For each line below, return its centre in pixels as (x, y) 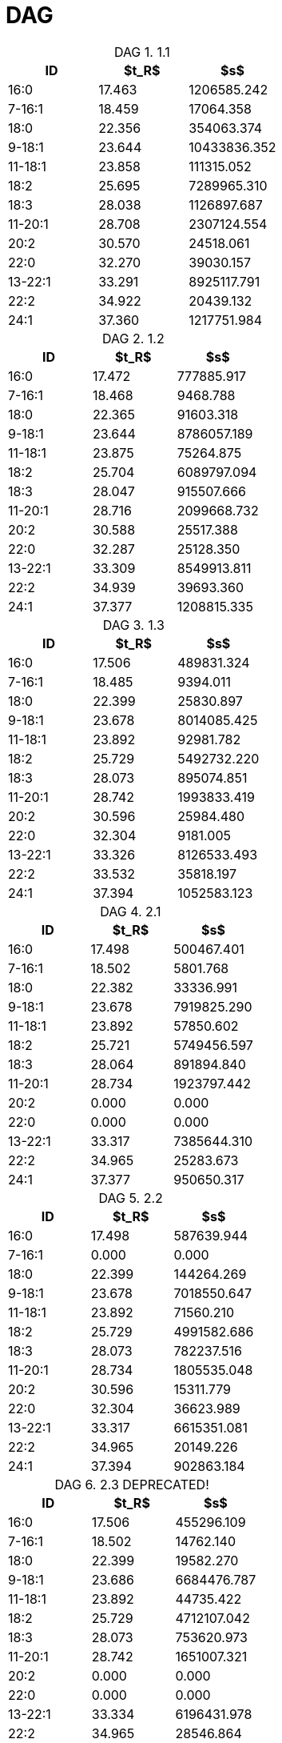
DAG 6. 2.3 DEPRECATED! (132, 1484)
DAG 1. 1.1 (142, 52)
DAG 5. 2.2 (131, 1198)
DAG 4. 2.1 (131, 911)
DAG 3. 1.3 (133, 625)
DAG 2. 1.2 (133, 338)
